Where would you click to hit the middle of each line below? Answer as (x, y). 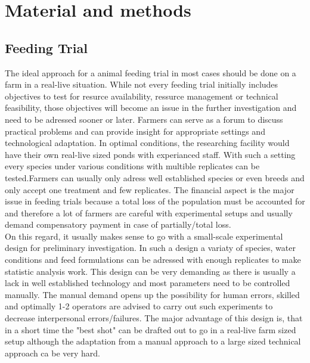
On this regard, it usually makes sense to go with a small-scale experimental (144, 236)
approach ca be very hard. (52, 353)
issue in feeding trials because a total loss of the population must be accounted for (155, 201)
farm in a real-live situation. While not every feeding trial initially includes (142, 84)
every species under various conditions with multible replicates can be (132, 166)
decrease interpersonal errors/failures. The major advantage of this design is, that (154, 318)
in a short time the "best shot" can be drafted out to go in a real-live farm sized (151, 329)
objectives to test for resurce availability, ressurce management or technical (142, 96)
